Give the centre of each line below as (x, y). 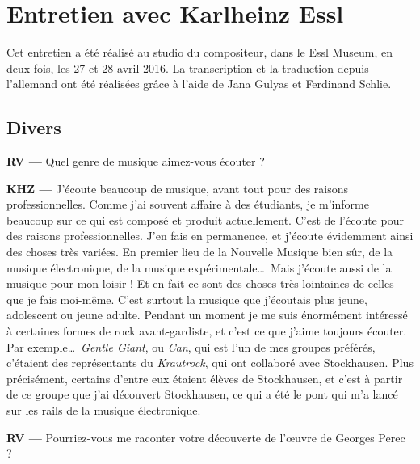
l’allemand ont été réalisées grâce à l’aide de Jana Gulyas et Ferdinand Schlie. (199, 84)
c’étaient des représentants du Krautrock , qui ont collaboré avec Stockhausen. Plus (210, 363)
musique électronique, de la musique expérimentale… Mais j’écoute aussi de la (199, 267)
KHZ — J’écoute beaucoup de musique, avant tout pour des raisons (178, 188)
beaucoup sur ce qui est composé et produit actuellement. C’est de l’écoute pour (205, 219)
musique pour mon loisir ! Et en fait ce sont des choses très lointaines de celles (200, 283)
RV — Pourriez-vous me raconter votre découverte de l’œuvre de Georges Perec (206, 437)
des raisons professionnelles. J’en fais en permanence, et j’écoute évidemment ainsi (210, 236)
